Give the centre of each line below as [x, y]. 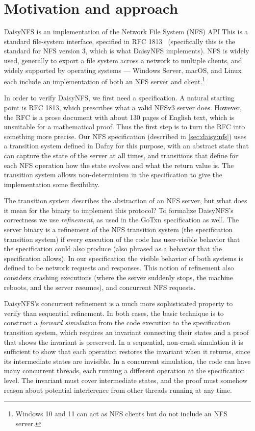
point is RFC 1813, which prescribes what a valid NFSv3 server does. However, [123, 107]
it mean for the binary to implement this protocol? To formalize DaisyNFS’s [119, 210]
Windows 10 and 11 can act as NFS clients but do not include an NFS [121, 414]
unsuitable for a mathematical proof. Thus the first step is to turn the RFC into [125, 127]
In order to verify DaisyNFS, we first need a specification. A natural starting [119, 98]
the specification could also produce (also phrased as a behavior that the [113, 249]
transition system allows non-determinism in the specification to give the [113, 175]
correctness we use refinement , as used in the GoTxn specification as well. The [122, 220]
